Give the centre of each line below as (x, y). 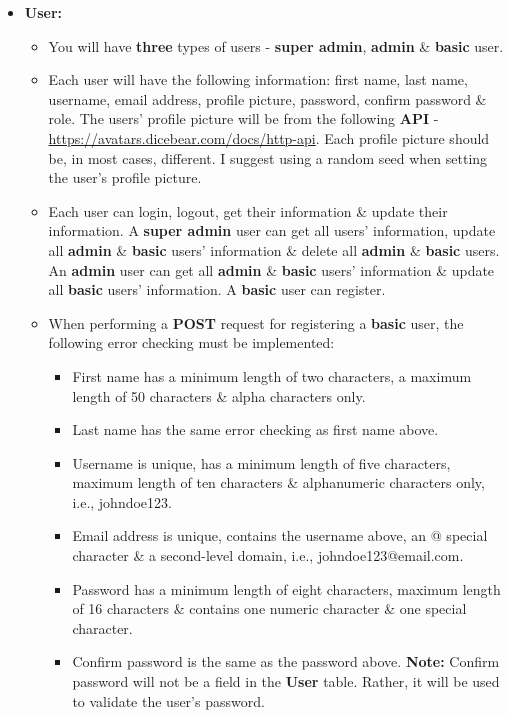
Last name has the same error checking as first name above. (255, 429)
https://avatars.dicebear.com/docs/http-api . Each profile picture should (269, 137)
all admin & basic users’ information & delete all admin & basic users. (274, 249)
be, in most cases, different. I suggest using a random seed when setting (268, 157)
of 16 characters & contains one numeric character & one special (269, 608)
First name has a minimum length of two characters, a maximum (272, 375)
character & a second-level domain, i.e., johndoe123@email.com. (268, 555)
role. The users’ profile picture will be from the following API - (243, 118)
